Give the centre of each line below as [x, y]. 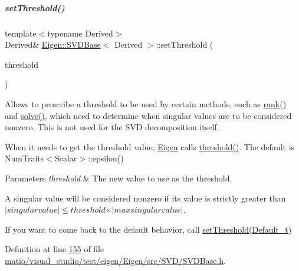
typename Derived [80, 33]
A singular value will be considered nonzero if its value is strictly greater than [145, 198]
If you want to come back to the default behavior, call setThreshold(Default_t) [148, 229]
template [21, 33]
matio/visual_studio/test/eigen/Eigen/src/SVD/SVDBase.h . [115, 260]
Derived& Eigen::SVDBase [53, 44]
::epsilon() [106, 158]
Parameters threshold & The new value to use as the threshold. [119, 178]
